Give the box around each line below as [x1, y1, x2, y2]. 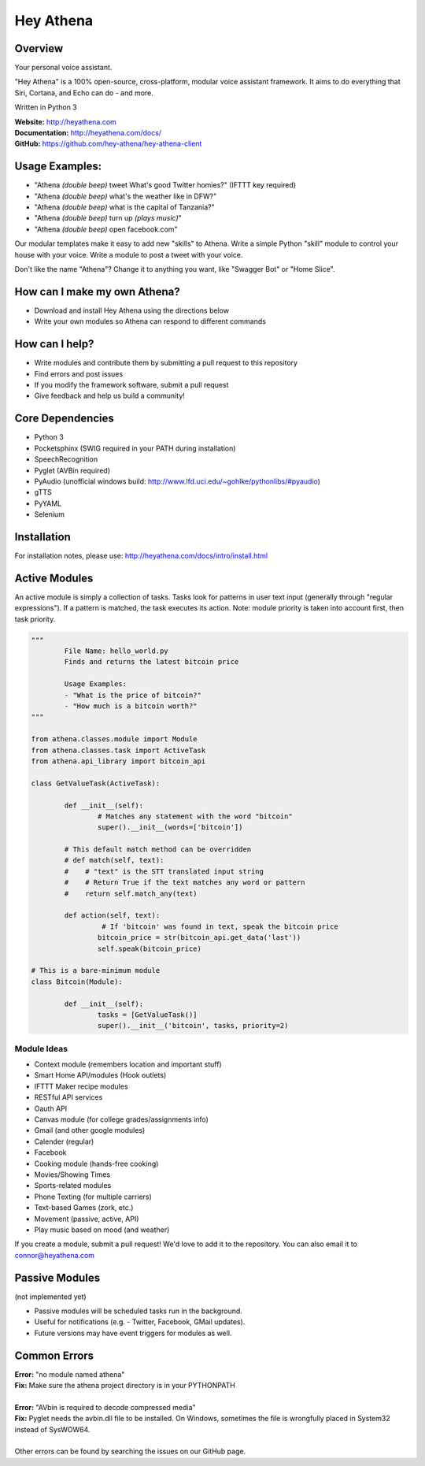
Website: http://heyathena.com [14, 117, 117, 126]
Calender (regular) [34, 1137, 94, 1146]
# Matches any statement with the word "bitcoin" [97, 811, 293, 821]
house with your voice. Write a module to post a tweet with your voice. [14, 250, 243, 259]
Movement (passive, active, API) [34, 1214, 139, 1223]
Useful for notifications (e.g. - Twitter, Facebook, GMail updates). [34, 1317, 246, 1327]
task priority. [14, 614, 56, 624]
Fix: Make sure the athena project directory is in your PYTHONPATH [14, 1381, 235, 1390]
